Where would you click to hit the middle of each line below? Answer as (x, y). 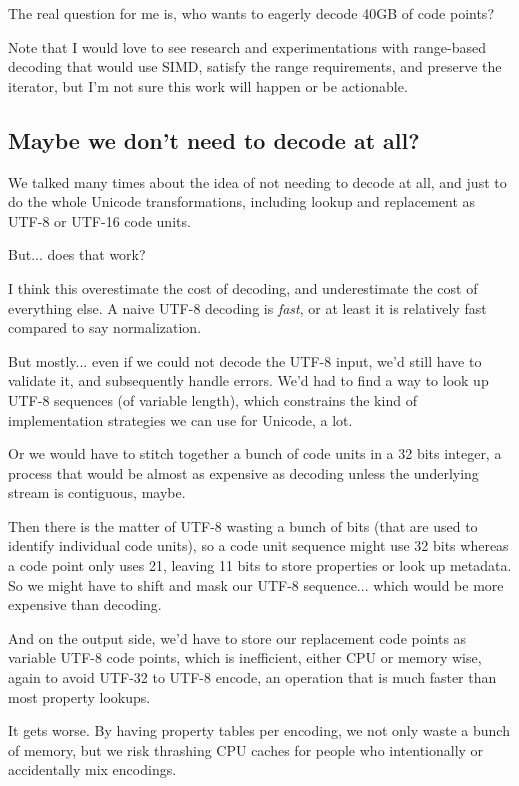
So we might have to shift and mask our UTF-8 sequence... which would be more (256, 584)
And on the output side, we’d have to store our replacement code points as (237, 637)
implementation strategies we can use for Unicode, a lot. (180, 419)
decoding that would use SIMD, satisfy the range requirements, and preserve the (255, 66)
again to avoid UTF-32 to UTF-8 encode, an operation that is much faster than (252, 677)
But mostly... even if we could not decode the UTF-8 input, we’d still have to (245, 360)
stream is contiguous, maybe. (97, 492)
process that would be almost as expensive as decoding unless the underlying (243, 472)
